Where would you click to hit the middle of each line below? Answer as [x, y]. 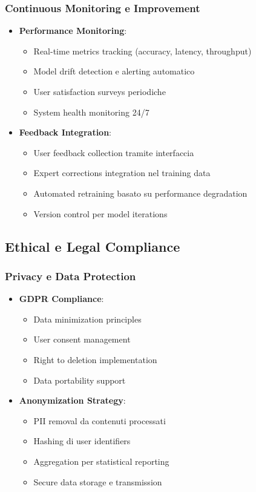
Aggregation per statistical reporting [101, 461]
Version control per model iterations [100, 213]
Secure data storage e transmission [98, 481]
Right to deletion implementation [95, 359]
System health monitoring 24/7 [91, 112]
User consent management [82, 339]
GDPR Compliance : [61, 299]
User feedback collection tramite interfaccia [114, 152]
